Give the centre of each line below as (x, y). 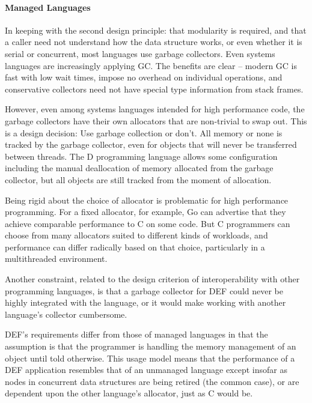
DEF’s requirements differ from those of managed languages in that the (136, 334)
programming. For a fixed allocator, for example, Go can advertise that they (145, 212)
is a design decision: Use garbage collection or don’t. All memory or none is (144, 132)
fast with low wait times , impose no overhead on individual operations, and (144, 77)
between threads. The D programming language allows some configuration (141, 156)
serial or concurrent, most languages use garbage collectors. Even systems (140, 53)
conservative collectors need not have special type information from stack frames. (154, 89)
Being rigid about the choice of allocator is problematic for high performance (147, 200)
